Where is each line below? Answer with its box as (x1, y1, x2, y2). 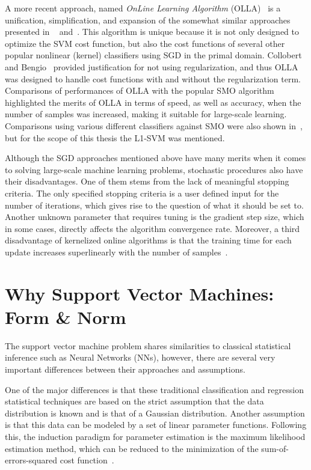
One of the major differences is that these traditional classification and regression (5, 383, 304, 395)
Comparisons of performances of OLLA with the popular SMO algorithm (5, 84, 274, 97)
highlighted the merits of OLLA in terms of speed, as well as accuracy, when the (5, 96, 301, 108)
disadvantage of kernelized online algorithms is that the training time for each (5, 234, 292, 246)
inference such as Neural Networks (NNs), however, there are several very (5, 351, 276, 364)
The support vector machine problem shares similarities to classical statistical (5, 339, 291, 352)
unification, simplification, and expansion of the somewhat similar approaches (5, 13, 291, 26)
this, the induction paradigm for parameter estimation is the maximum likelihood (5, 430, 306, 442)
